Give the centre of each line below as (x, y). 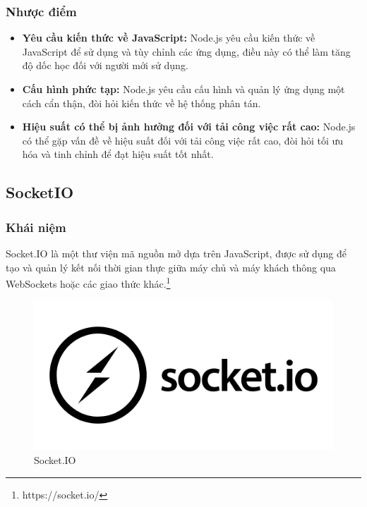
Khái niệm (36, 227)
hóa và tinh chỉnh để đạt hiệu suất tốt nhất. (118, 154)
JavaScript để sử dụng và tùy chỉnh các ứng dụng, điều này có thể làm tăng (186, 51)
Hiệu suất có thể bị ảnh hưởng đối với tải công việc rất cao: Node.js (189, 127)
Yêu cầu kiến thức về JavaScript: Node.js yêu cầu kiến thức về (169, 38)
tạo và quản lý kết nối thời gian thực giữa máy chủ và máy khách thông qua (171, 267)
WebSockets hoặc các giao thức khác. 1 (88, 282)
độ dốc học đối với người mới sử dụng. (105, 65)
